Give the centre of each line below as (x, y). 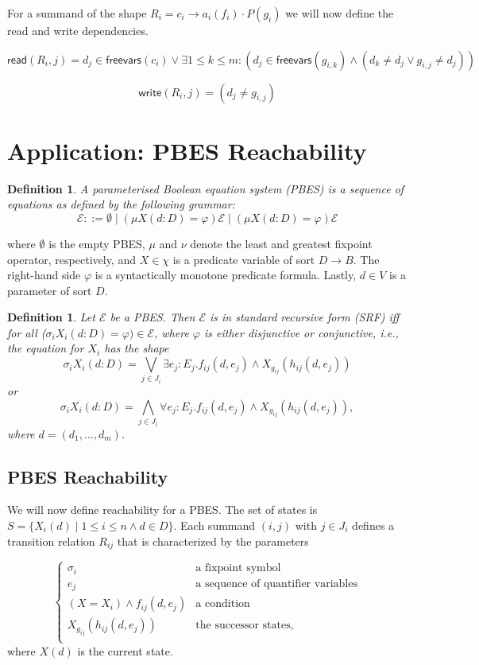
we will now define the (340, 13)
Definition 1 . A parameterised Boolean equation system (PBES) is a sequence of (206, 188)
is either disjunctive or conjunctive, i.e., (301, 332)
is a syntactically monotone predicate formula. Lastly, (226, 275)
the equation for (46, 348)
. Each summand (214, 525)
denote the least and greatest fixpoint (281, 243)
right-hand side (44, 275)
